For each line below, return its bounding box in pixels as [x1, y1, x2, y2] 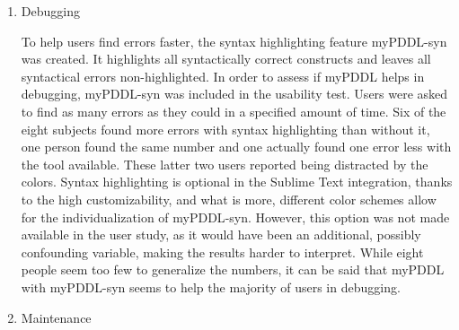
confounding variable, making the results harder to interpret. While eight [21, 242, 424, 261]
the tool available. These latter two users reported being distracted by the [21, 154, 428, 173]
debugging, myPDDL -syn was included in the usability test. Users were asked [21, 84, 448, 103]
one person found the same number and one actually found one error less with [21, 137, 452, 156]
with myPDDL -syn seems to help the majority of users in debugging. [21, 277, 401, 296]
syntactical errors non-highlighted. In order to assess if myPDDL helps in [21, 66, 425, 85]
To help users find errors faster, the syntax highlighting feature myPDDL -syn [21, 31, 447, 50]
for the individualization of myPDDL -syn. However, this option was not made [21, 207, 450, 226]
